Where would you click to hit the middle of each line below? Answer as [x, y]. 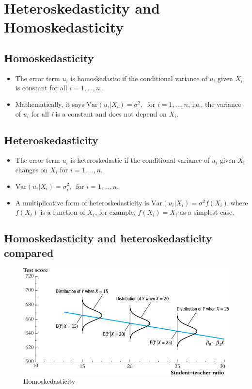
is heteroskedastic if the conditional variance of [140, 160]
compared [29, 252]
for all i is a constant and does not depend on [99, 113]
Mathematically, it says [50, 104]
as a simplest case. [207, 212]
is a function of [63, 212]
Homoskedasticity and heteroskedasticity [108, 238]
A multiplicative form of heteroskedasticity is [82, 202]
